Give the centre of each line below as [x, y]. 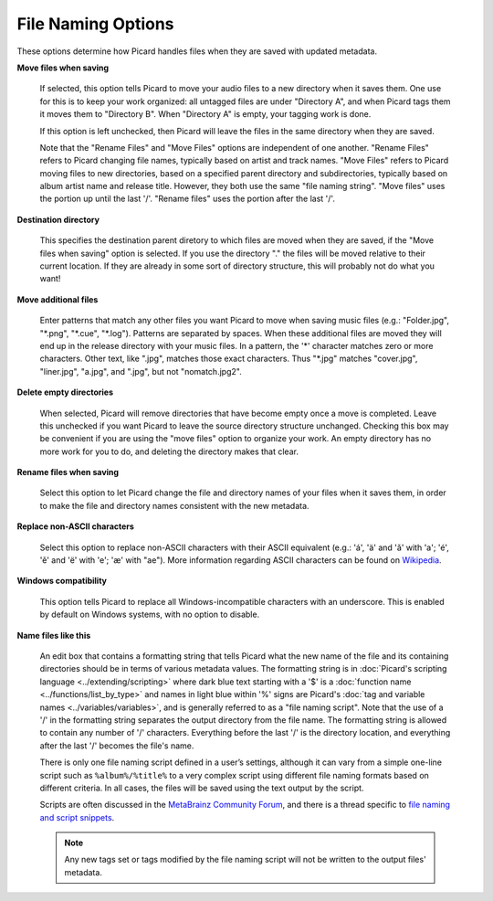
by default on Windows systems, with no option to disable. [150, 615]
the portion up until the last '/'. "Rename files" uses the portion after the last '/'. [187, 199]
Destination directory [58, 219]
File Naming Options [95, 24]
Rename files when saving [68, 472]
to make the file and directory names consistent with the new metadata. [174, 505]
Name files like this [54, 635]
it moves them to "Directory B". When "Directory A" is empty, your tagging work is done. [205, 114]
